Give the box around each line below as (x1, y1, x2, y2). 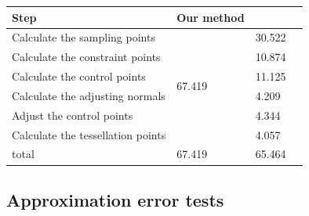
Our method (176, 9, 245, 25)
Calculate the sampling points (12, 29, 155, 45)
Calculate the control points (12, 68, 146, 85)
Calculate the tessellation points (12, 126, 166, 142)
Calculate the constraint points (12, 49, 161, 65)
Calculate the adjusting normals (12, 87, 165, 103)
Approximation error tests (6, 187, 224, 211)
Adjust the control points (12, 106, 133, 123)
